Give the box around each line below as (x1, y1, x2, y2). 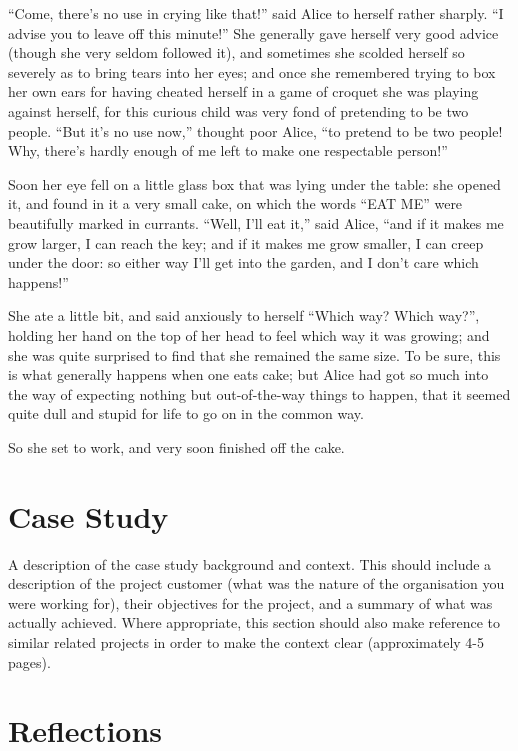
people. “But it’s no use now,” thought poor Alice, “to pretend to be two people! (8, 120, 503, 141)
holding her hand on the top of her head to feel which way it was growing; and (8, 324, 490, 345)
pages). (8, 651, 51, 672)
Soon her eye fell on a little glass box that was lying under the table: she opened (8, 173, 501, 194)
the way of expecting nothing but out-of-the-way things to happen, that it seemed (8, 383, 511, 404)
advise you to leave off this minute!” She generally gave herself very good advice (8, 22, 499, 43)
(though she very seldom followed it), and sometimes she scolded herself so (8, 42, 465, 63)
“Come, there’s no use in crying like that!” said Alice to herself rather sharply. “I (8, 3, 504, 23)
